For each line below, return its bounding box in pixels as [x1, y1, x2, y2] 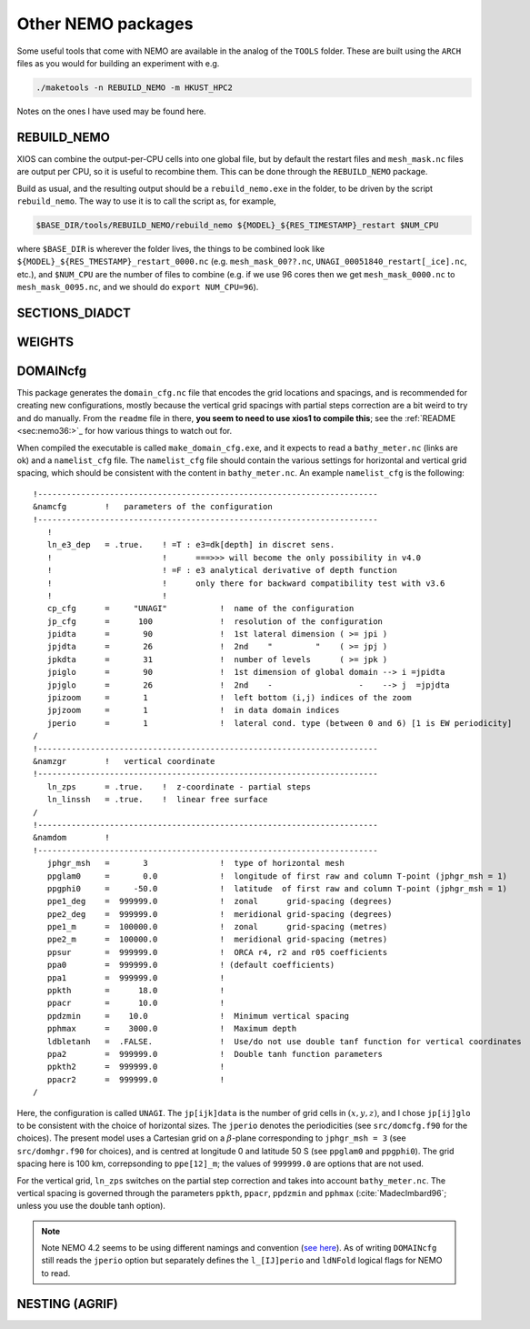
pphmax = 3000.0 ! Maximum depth [46, 1023, 297, 1034]
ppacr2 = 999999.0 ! [46, 1074, 225, 1084]
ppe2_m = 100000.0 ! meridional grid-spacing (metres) [46, 934, 388, 945]
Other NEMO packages [16, 14, 194, 34]
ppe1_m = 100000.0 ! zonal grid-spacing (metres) [46, 921, 388, 932]
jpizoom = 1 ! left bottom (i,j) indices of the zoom [46, 692, 412, 703]
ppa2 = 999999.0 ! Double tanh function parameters [46, 1049, 384, 1059]
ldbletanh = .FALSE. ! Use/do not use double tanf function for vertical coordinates [46, 1036, 522, 1046]
